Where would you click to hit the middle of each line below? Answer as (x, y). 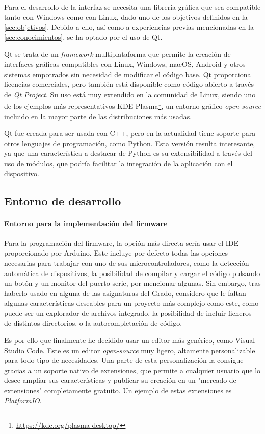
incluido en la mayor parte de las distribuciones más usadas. (98, 116)
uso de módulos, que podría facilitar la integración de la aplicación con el (118, 163)
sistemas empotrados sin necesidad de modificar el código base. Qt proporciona (128, 74)
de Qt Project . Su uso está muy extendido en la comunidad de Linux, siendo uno (130, 94)
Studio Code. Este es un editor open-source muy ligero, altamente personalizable (130, 350)
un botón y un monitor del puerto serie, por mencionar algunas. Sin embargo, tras (132, 283)
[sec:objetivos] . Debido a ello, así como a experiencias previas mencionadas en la (129, 27)
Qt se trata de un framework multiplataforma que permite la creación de (117, 54)
